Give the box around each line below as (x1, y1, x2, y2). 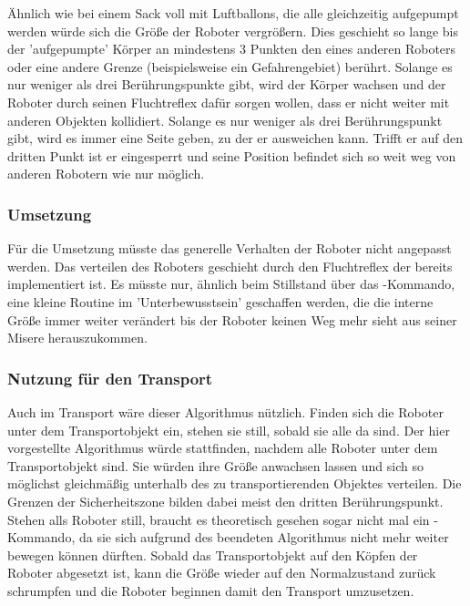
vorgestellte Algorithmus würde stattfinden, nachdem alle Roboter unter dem (7, 438, 438, 457)
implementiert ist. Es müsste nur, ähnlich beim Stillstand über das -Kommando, (7, 274, 455, 293)
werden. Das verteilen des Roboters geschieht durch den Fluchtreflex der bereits (7, 256, 453, 275)
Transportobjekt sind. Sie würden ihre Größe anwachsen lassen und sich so (7, 456, 424, 475)
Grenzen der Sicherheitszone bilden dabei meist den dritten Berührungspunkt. (7, 491, 444, 510)
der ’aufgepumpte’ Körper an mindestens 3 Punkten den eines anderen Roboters (7, 39, 456, 58)
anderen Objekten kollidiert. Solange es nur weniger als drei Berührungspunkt (7, 110, 443, 129)
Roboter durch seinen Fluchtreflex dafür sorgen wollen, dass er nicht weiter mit (7, 92, 450, 111)
